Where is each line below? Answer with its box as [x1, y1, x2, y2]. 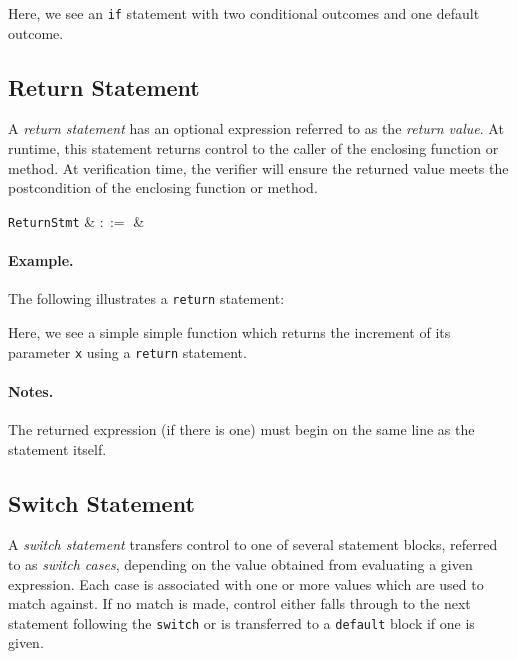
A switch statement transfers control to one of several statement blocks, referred [8, 534, 498, 555]
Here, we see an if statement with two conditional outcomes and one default [8, 3, 480, 23]
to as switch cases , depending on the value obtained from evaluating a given [8, 553, 473, 574]
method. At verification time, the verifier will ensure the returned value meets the [8, 157, 509, 178]
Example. [8, 250, 74, 271]
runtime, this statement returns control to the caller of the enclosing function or [8, 138, 499, 159]
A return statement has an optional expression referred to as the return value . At [8, 118, 504, 139]
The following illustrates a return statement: [8, 288, 285, 309]
